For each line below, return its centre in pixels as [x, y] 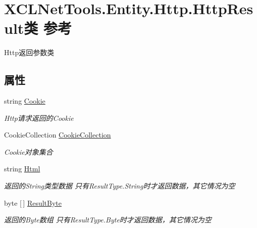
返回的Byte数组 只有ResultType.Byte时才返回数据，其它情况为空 [108, 220]
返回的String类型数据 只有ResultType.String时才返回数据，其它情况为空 [120, 186]
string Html [22, 169]
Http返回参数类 [29, 52]
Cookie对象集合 [29, 151]
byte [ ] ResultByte [33, 202]
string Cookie [25, 101]
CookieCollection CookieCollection [58, 135]
